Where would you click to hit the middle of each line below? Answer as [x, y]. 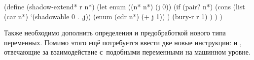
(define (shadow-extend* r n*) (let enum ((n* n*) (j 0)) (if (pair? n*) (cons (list [125, 6]
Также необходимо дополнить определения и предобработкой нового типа [115, 33]
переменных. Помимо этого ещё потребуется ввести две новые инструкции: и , [123, 42]
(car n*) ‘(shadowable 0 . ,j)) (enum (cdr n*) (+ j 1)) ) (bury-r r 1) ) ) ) [113, 16]
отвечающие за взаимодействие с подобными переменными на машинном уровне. [127, 52]
